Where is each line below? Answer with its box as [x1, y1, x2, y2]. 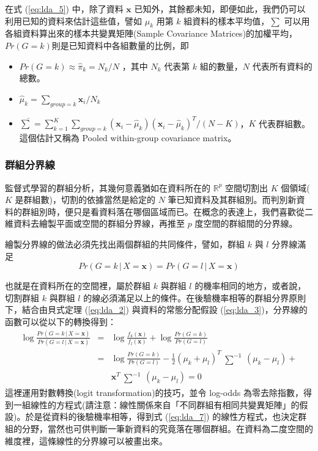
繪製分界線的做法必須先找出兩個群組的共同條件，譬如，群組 [5, 238, 245, 251]
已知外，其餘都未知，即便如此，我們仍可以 [134, 2, 306, 15]
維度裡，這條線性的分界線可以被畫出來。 [5, 434, 168, 447]
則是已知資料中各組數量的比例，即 [51, 38, 189, 51]
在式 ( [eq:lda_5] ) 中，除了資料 [5, 2, 124, 15]
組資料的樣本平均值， [183, 14, 270, 27]
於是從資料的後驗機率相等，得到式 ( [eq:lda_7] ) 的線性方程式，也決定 [25, 410, 298, 423]
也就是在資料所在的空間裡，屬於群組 [5, 279, 150, 292]
